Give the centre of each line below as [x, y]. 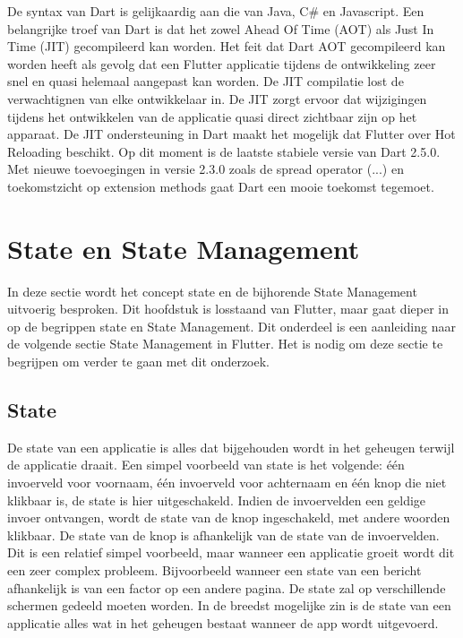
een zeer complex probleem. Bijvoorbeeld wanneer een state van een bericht [214, 569]
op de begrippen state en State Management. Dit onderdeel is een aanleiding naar [231, 326]
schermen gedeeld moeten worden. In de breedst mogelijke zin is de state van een [229, 605]
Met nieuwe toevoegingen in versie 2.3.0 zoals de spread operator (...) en [206, 169]
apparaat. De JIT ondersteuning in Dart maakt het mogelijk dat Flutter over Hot [231, 134]
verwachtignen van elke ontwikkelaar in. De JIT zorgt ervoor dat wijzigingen [217, 98]
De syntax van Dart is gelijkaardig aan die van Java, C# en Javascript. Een [216, 11]
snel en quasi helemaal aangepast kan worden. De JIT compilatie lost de [206, 81]
